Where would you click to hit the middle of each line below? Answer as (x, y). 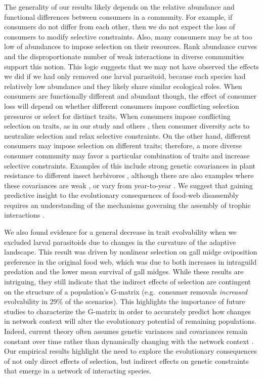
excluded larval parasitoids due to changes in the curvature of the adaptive (120, 242)
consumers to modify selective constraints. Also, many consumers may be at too (128, 36)
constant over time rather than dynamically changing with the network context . (129, 341)
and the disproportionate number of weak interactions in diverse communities (124, 56)
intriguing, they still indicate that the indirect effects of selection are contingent (128, 282)
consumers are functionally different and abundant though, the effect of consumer (130, 96)
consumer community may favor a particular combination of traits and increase (127, 155)
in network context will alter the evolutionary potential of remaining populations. (130, 321)
